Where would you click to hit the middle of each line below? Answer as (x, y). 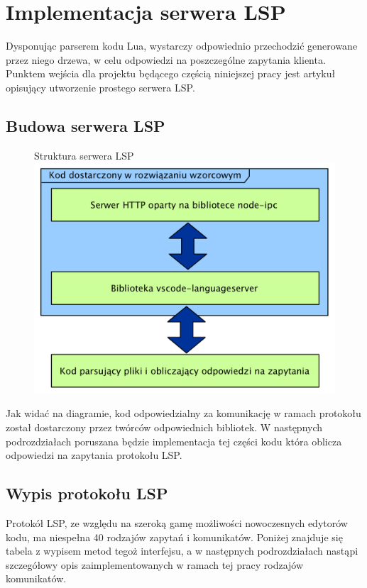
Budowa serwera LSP (86, 125)
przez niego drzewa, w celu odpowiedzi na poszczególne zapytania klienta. (166, 59)
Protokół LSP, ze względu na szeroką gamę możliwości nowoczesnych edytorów (177, 522)
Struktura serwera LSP (84, 155)
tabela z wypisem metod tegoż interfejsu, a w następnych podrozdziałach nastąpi (182, 551)
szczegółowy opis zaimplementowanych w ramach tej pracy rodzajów (155, 564)
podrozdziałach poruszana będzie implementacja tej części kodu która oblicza (174, 441)
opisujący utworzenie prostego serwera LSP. (100, 87)
